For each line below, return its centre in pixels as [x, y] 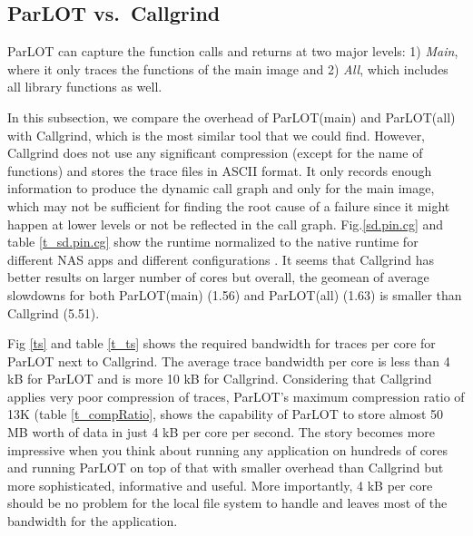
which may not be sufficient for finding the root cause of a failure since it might [229, 205]
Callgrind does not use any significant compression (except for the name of [215, 153]
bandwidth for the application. [93, 521]
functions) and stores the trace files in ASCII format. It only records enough [220, 170]
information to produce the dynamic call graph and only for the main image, [221, 188]
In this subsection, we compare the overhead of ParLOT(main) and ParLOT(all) [232, 117]
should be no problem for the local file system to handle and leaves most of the [227, 503]
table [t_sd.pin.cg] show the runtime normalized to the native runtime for [213, 242]
